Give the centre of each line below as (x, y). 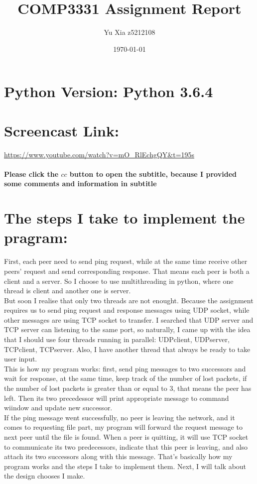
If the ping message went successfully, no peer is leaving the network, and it (120, 417)
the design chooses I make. (45, 476)
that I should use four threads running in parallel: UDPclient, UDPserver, (117, 339)
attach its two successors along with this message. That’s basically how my (118, 456)
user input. (21, 359)
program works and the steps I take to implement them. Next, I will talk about (125, 466)
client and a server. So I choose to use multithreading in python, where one (119, 281)
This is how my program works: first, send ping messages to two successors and (125, 368)
